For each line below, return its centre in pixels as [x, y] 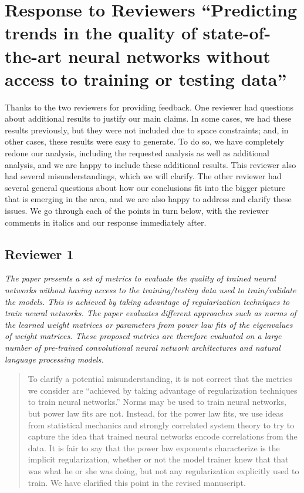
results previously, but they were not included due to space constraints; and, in [147, 130]
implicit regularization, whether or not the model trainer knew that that [158, 459]
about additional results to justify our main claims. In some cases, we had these [148, 118]
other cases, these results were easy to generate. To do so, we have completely [144, 141]
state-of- [237, 33]
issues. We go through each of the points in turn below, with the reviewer [137, 211]
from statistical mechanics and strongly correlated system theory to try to [161, 425]
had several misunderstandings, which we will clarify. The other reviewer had [143, 176]
